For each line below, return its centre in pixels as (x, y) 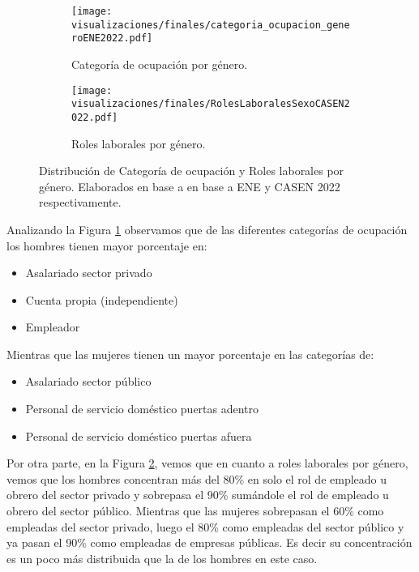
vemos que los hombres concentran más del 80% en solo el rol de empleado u (197, 478)
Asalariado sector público (88, 381)
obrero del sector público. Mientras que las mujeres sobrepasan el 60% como (195, 511)
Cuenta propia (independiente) (102, 299)
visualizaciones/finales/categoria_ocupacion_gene (211, 25)
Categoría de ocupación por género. (160, 64)
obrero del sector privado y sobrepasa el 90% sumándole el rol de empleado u (198, 495)
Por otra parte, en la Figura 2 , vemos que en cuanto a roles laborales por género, (207, 463)
